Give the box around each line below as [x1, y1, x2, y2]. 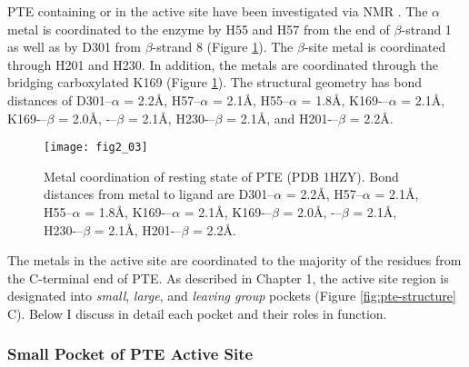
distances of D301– [7, 90, 112, 109]
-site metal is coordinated [304, 37, 446, 56]
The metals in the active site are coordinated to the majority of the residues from [7, 251, 462, 270]
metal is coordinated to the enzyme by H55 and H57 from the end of [7, 19, 390, 38]
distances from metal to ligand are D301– [44, 184, 274, 203]
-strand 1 [401, 19, 452, 38]
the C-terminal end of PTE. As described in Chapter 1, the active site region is [7, 268, 449, 287]
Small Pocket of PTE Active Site [7, 342, 254, 365]
